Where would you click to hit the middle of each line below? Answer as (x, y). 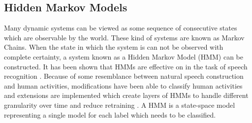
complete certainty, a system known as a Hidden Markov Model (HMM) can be (124, 56)
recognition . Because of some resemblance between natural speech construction (124, 76)
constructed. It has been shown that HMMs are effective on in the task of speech (126, 66)
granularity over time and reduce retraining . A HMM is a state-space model (120, 105)
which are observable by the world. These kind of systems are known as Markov (124, 37)
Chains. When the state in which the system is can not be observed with (114, 47)
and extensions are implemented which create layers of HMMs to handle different (126, 95)
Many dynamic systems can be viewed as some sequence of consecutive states (121, 28)
